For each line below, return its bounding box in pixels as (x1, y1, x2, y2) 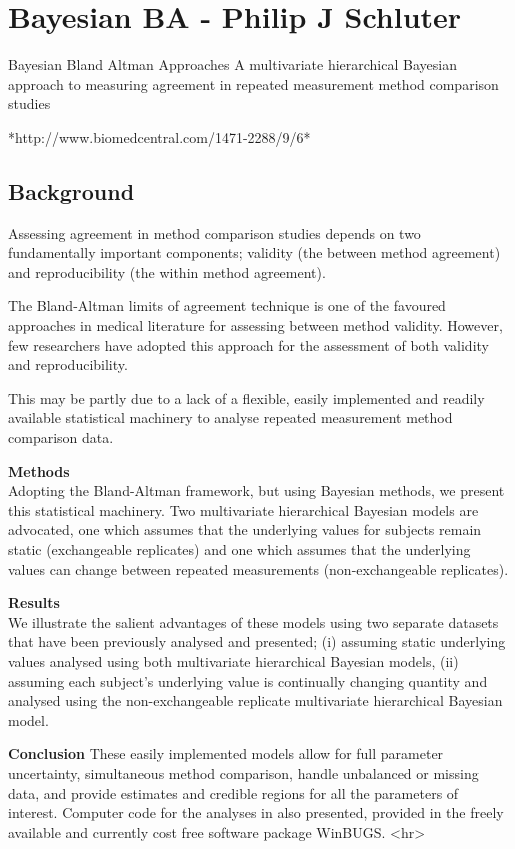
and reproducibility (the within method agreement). (8, 261, 326, 282)
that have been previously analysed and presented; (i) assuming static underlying (8, 631, 506, 652)
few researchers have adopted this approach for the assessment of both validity (8, 334, 489, 355)
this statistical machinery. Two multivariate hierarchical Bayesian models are (8, 499, 479, 520)
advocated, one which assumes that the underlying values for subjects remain (8, 519, 482, 540)
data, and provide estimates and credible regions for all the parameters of (8, 782, 459, 803)
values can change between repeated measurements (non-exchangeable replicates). (8, 558, 509, 579)
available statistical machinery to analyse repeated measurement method (8, 407, 453, 428)
